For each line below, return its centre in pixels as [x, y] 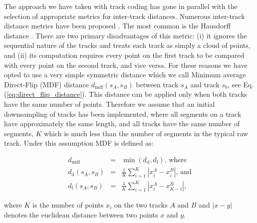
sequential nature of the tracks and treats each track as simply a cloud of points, [127, 45]
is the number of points [68, 205]
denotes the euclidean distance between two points [81, 214]
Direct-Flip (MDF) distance [47, 84]
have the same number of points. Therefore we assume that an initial [110, 104]
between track [157, 84]
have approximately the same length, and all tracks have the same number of [122, 123]
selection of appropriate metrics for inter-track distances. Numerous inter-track [125, 16]
